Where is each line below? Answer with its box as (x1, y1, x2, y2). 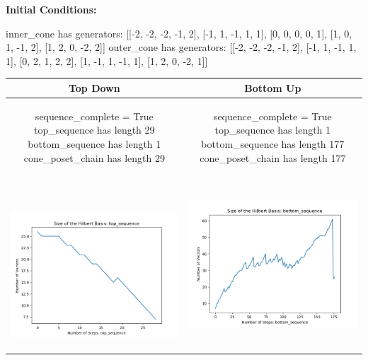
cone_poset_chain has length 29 (23, 150, 165, 165)
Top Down (68, 80, 120, 95)
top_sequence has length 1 (214, 122, 331, 137)
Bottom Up (244, 80, 301, 95)
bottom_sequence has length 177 (201, 136, 345, 151)
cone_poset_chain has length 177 (200, 150, 346, 165)
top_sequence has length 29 (34, 122, 155, 137)
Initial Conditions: (6, 2, 97, 16)
